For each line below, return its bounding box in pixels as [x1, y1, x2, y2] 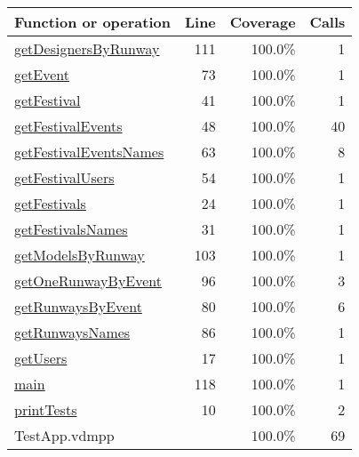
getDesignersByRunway [14, 38, 160, 59]
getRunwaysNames [14, 322, 131, 342]
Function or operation [14, 12, 171, 32]
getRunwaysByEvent [14, 296, 142, 317]
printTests [14, 399, 77, 420]
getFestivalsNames [14, 219, 128, 239]
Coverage [229, 12, 296, 32]
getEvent [14, 64, 70, 84]
